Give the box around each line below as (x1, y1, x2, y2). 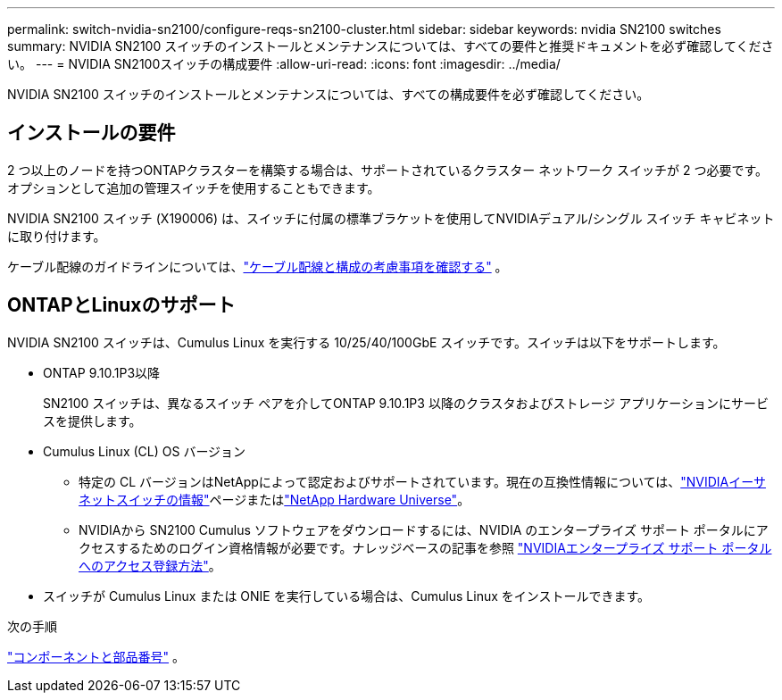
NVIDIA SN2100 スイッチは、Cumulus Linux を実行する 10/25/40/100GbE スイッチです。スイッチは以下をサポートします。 (7, 334, 726, 350)
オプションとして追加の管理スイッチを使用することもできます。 (7, 179, 380, 196)
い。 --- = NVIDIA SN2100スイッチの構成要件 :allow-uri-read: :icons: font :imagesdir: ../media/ (7, 56, 561, 71)
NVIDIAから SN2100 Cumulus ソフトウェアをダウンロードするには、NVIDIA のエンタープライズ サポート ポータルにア (79, 521, 769, 537)
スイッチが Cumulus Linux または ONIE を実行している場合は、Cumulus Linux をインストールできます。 (43, 587, 651, 604)
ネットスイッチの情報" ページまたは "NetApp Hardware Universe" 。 (79, 491, 470, 507)
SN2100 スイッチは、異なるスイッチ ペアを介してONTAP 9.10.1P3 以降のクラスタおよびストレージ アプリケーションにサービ (43, 395, 769, 411)
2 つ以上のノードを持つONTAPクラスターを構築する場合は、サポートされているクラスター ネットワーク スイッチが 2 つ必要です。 (7, 162, 769, 178)
